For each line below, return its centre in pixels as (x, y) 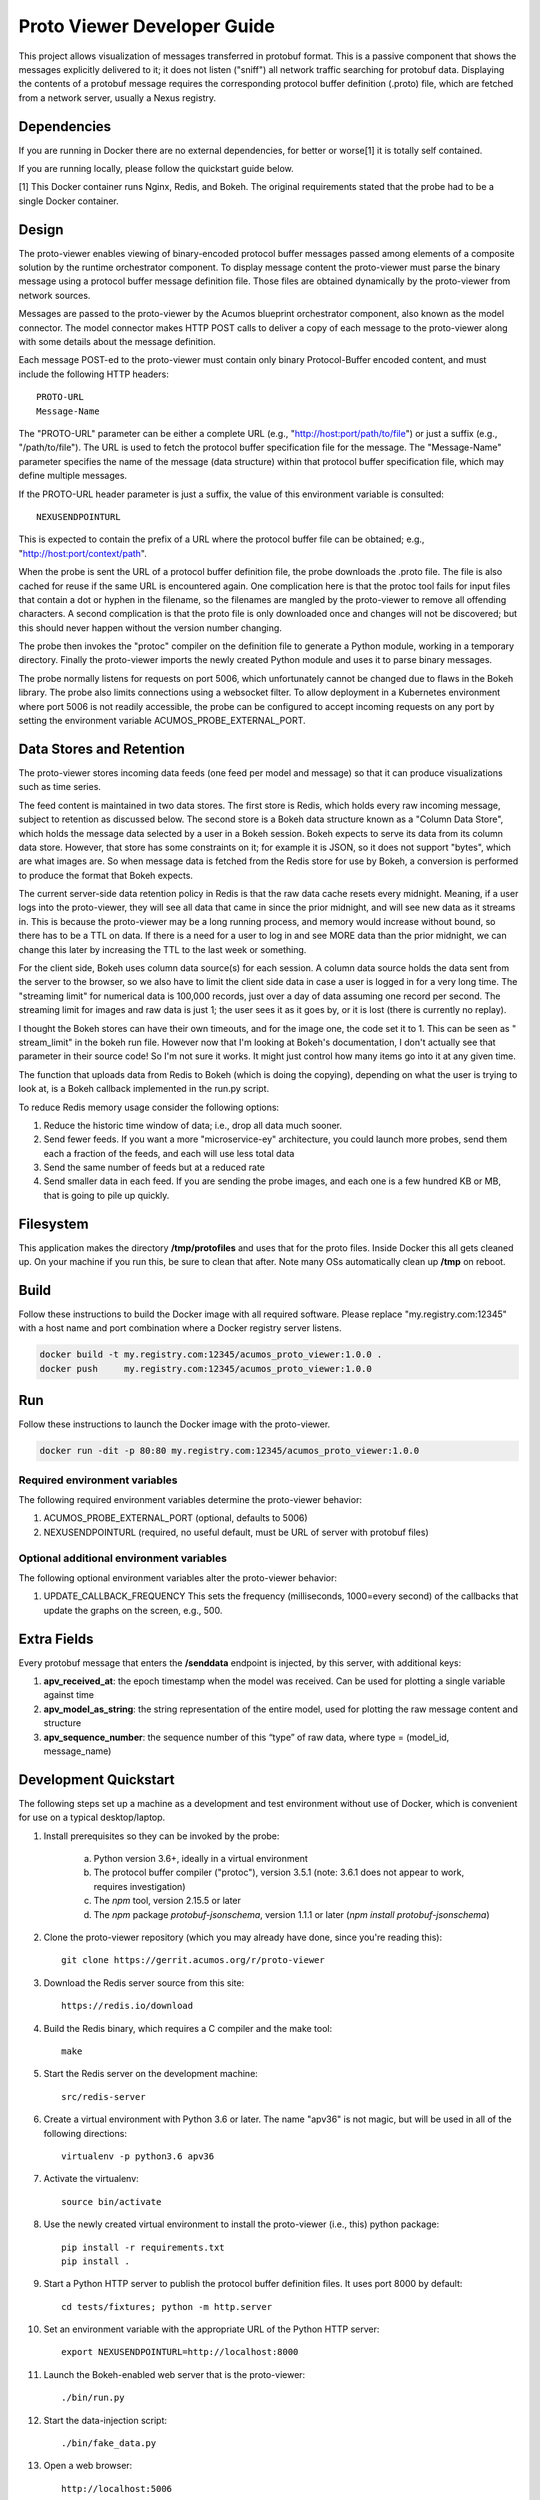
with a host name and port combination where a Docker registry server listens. (180, 1328)
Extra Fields (56, 1638)
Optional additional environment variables (122, 1558)
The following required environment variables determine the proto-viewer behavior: (190, 1500)
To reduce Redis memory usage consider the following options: (149, 1107)
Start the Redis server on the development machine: (151, 2074)
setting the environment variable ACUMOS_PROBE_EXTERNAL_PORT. (162, 721)
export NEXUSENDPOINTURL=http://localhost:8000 (180, 2352)
